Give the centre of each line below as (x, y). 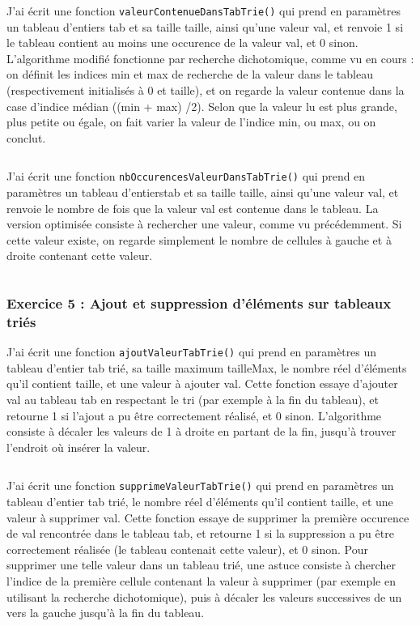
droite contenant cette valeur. (80, 256)
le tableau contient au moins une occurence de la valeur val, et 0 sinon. (182, 43)
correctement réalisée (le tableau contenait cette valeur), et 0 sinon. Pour (187, 549)
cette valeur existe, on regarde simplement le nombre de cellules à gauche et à (199, 239)
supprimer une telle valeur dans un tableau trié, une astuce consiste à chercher (201, 565)
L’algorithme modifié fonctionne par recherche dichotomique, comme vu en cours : (210, 58)
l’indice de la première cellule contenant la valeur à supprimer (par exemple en (201, 581)
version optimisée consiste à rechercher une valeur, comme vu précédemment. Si (204, 224)
